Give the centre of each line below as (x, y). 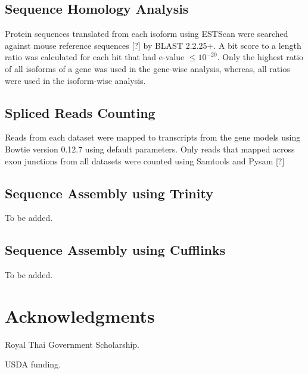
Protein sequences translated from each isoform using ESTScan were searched (147, 34)
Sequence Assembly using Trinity (109, 193)
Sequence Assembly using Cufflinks (115, 250)
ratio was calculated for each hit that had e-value (95, 57)
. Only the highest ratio (260, 57)
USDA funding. (33, 364)
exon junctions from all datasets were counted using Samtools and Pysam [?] (145, 160)
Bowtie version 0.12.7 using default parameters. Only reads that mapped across (150, 149)
